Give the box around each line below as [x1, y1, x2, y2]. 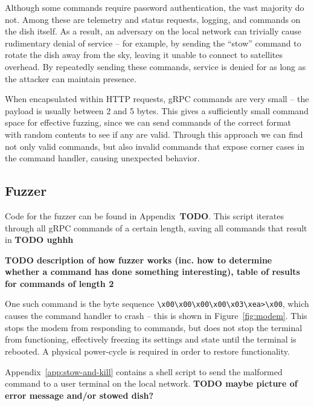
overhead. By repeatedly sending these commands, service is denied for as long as [5, 60, 306, 72]
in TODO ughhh [5, 233, 74, 246]
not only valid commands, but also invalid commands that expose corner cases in [5, 140, 304, 152]
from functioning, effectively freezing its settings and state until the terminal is [5, 333, 296, 346]
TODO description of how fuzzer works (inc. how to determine [5, 253, 272, 266]
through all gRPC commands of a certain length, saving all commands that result [5, 221, 307, 234]
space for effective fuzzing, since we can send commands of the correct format [5, 116, 292, 129]
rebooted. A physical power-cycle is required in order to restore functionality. [5, 344, 290, 357]
